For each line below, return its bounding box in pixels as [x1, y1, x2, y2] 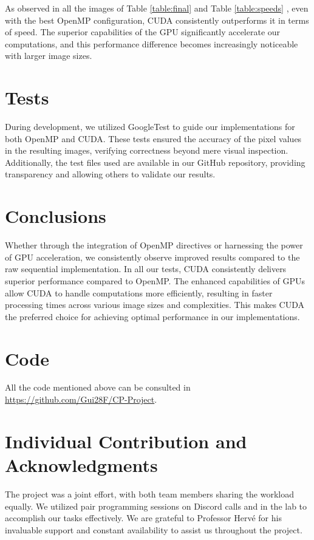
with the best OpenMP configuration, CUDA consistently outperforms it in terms [5, 13, 309, 26]
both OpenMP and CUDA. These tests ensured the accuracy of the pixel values [5, 132, 302, 145]
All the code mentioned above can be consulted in [5, 381, 191, 394]
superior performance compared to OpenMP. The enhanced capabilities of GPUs [5, 274, 305, 287]
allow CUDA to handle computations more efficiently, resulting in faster [5, 286, 273, 299]
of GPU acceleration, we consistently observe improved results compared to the [5, 250, 300, 263]
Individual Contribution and [5, 428, 247, 453]
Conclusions [5, 203, 106, 228]
